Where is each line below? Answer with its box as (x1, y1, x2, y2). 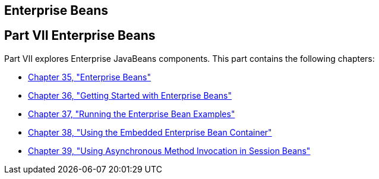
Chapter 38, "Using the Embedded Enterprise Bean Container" (28, 127, 272, 137)
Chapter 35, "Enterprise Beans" (28, 71, 151, 82)
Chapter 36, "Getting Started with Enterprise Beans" (28, 90, 232, 101)
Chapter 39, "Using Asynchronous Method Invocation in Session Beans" (28, 145, 311, 156)
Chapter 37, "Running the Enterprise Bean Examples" (28, 108, 235, 119)
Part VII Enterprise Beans (4, 28, 156, 43)
